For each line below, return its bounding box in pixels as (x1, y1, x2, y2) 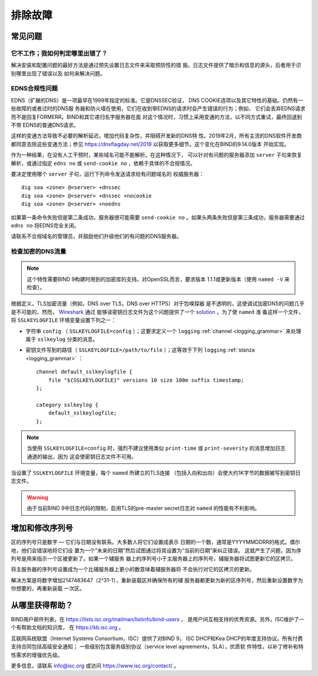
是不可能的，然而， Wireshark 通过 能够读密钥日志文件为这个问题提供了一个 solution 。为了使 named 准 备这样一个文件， (11, 308, 304, 315)
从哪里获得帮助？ (11, 600, 73, 610)
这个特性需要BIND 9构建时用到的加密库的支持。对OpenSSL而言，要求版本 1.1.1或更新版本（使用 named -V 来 (26, 276, 290, 283)
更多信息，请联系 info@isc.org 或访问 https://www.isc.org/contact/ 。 (11, 662, 180, 669)
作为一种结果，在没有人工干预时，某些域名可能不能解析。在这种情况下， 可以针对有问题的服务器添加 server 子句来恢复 (11, 151, 303, 158)
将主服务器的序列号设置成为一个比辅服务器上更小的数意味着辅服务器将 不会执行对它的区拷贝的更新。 (11, 566, 255, 573)
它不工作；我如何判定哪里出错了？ (11, 49, 108, 57)
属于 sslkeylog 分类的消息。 (25, 336, 98, 343)
